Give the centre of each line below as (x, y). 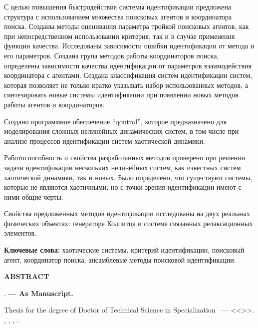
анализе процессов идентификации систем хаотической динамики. (105, 141)
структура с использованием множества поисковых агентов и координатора (118, 16)
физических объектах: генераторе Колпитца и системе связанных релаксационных (129, 223)
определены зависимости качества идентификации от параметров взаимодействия (128, 65)
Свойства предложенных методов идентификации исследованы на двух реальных (127, 213)
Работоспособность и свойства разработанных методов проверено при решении (125, 158)
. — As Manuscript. (39, 293)
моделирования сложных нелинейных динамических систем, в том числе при (122, 131)
